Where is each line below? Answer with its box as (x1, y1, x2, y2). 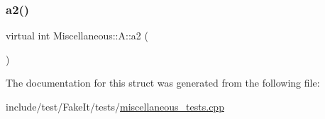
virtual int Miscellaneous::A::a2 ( (6, 28, 148, 43)
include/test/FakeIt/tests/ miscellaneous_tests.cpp (6, 99, 224, 113)
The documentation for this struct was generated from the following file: (6, 75, 320, 90)
